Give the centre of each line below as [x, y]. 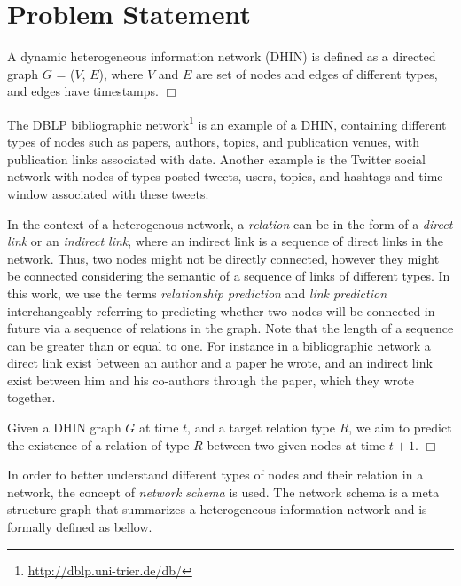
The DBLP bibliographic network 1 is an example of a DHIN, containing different [227, 123]
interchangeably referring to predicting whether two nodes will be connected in [221, 310]
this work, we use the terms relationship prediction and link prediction [197, 293]
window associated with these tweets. [108, 193]
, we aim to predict [400, 428]
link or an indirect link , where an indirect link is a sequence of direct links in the [226, 241]
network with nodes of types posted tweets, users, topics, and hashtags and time [225, 176]
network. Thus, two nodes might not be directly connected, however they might [223, 258]
